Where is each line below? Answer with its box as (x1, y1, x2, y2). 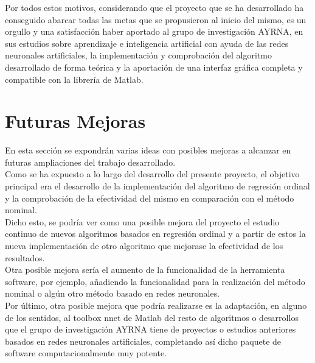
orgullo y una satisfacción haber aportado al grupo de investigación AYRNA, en (5, 25, 303, 38)
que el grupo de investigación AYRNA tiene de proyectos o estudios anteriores (5, 323, 296, 336)
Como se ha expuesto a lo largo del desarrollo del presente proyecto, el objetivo (5, 167, 300, 180)
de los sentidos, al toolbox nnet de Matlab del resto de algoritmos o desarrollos (5, 311, 299, 323)
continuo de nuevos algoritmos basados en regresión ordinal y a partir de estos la (5, 227, 306, 240)
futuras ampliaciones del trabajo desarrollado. (5, 155, 176, 168)
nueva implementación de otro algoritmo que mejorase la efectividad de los (5, 239, 283, 252)
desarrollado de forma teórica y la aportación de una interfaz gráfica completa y (5, 60, 303, 73)
